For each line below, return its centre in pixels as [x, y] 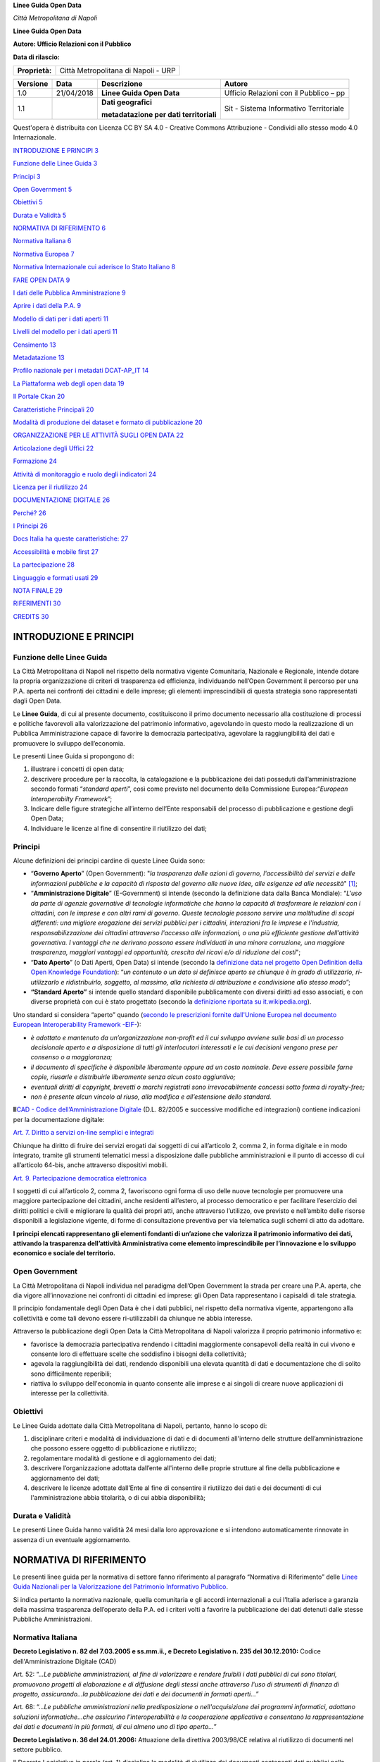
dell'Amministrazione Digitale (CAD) [65, 1661]
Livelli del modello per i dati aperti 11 [65, 332]
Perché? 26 [30, 513]
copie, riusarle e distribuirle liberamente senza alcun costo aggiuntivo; [133, 1077]
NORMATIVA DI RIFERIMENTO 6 [59, 228]
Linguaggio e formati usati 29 [56, 577]
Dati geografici [127, 102]
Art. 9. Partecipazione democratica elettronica [80, 1178]
